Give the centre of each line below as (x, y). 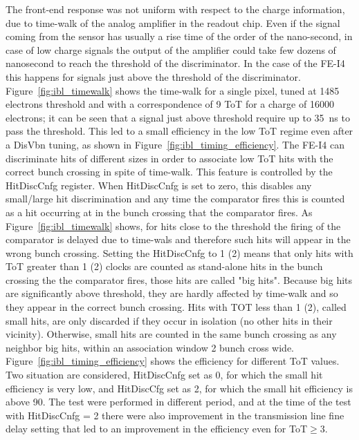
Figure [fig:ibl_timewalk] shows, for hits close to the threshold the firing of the (173, 226)
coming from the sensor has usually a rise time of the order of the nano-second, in (179, 36)
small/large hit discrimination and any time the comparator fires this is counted (175, 199)
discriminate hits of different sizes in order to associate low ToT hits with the (169, 158)
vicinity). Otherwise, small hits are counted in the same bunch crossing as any (171, 334)
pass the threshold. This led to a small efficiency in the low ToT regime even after (179, 131)
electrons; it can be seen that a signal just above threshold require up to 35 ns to (178, 117)
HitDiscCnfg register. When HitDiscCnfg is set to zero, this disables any (159, 185)
